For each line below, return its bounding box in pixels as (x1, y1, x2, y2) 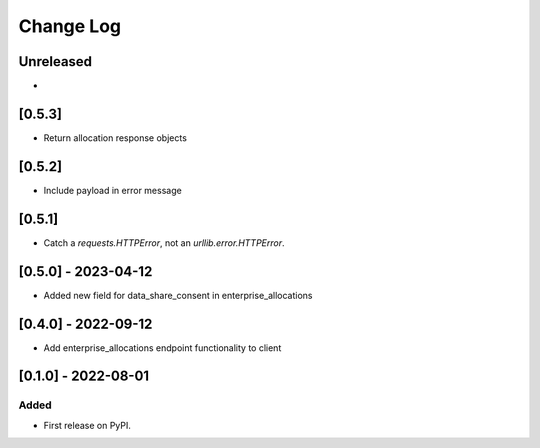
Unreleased (18, 53, 93, 70)
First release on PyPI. (43, 419, 132, 431)
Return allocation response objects (43, 131, 187, 144)
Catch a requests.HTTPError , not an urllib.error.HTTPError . (43, 236, 285, 249)
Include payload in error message (43, 184, 182, 196)
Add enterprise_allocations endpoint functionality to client (43, 341, 282, 354)
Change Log (18, 15, 122, 37)
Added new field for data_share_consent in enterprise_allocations (43, 289, 314, 301)
